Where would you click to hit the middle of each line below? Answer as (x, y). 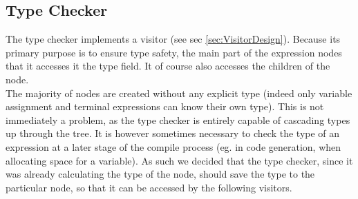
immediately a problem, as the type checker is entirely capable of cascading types (178, 119)
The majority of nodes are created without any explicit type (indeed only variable (179, 93)
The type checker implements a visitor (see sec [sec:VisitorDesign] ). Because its (173, 39)
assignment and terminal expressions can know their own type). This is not (165, 106)
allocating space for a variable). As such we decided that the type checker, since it (179, 160)
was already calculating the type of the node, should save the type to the (160, 174)
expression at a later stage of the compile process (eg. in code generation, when (173, 146)
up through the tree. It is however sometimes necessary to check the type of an (173, 133)
